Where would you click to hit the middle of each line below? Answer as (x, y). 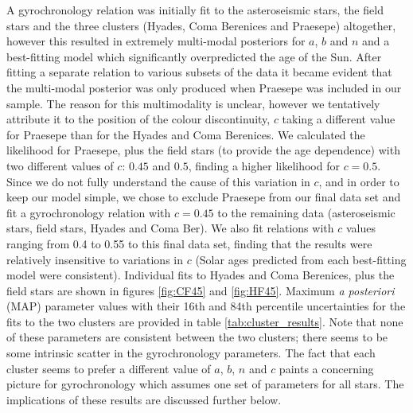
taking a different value (339, 119)
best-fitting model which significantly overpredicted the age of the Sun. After (194, 56)
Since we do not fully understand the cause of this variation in (158, 181)
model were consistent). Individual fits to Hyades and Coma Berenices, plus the (201, 275)
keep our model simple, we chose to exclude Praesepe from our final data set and (204, 197)
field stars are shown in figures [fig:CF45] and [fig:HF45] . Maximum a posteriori (201, 290)
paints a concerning (326, 368)
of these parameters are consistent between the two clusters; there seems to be (197, 337)
